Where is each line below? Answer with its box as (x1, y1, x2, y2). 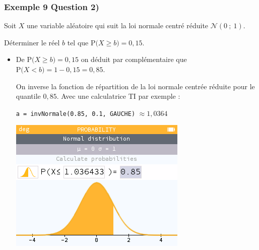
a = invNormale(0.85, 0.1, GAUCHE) (16, 110, 136, 117)
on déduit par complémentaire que (81, 54, 187, 65)
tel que (67, 37, 89, 47)
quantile (16, 91, 41, 101)
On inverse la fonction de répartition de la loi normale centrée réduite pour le (16, 81, 255, 91)
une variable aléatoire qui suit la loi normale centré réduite (27, 20, 209, 31)
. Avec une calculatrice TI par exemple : (56, 91, 180, 101)
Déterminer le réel (4, 37, 60, 47)
